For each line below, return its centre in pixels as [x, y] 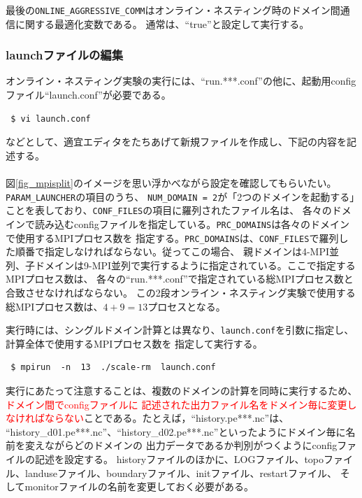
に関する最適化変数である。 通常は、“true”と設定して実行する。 [162, 23]
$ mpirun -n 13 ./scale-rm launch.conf [113, 368]
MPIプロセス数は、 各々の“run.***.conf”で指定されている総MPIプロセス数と [180, 279]
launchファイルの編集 [65, 55]
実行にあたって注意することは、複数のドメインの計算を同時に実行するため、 [182, 391]
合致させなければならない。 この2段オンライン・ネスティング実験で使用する [181, 293]
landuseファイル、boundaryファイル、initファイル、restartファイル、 [181, 472]
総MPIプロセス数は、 [55, 306]
